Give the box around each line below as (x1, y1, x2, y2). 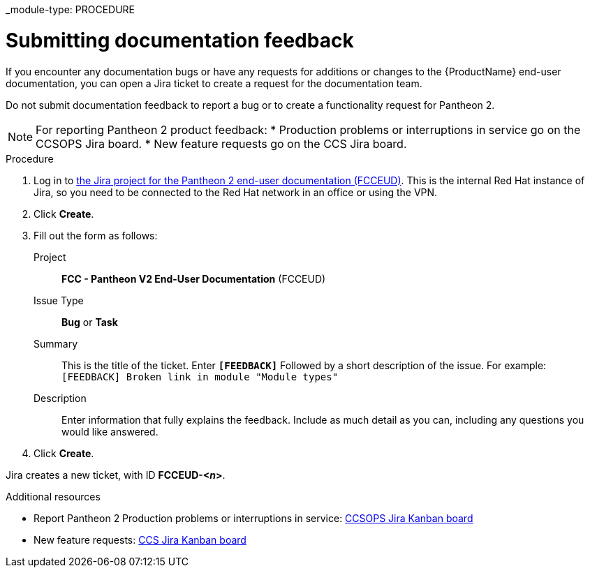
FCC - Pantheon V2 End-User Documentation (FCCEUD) (61, 272, 326, 285)
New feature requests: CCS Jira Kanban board (34, 533, 246, 546)
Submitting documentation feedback (6, 28, 354, 52)
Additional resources (6, 490, 101, 503)
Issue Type (34, 294, 84, 306)
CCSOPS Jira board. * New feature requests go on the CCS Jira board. (36, 136, 407, 151)
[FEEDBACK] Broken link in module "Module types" (61, 371, 339, 382)
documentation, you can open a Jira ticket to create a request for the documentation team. (6, 77, 422, 89)
